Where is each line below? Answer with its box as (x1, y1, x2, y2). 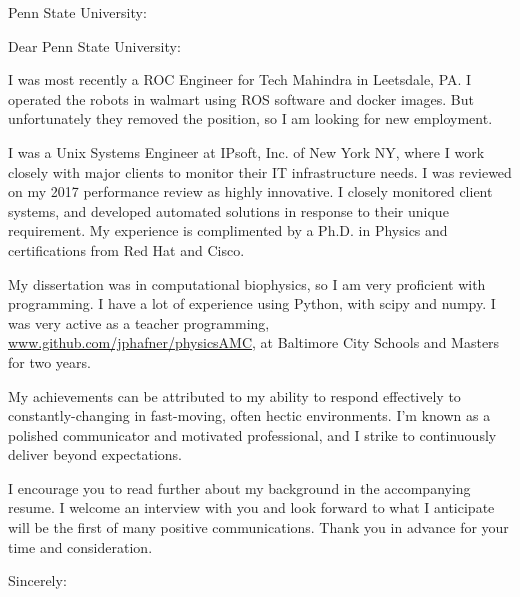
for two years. (8, 351, 91, 372)
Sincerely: (8, 570, 67, 591)
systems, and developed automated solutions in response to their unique (8, 200, 449, 221)
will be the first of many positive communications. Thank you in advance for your (8, 517, 509, 538)
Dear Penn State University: (8, 35, 181, 56)
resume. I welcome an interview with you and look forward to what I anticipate (8, 497, 495, 518)
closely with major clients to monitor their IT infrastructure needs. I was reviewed (8, 161, 512, 182)
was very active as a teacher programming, (8, 312, 270, 333)
